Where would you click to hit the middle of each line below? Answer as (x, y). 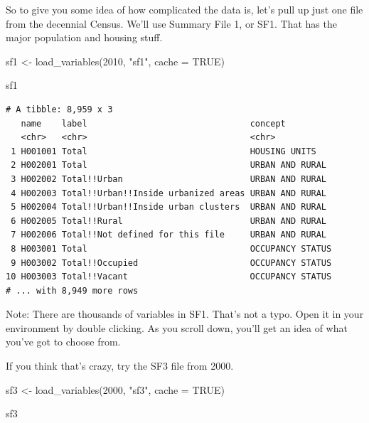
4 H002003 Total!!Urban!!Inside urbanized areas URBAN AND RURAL (169, 193)
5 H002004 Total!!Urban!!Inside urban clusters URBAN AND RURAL (169, 207)
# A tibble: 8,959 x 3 (59, 109)
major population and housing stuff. (84, 37)
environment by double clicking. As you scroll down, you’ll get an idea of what (177, 327)
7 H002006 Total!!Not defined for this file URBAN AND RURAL (169, 235)
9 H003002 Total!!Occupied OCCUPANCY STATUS (171, 263)
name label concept (153, 123)
